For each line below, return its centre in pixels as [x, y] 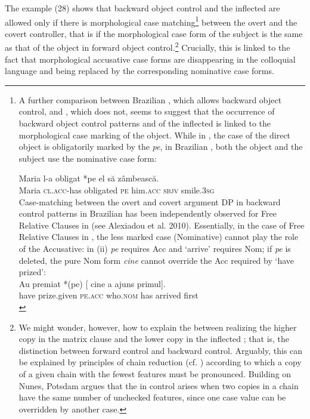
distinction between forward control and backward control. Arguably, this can [161, 350]
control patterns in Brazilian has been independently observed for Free [148, 213]
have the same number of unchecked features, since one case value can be [152, 397]
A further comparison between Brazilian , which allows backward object [150, 99]
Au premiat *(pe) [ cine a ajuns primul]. [92, 283]
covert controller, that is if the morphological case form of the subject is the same [154, 33]
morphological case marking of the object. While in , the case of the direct [155, 135]
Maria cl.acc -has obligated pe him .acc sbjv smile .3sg [117, 190]
